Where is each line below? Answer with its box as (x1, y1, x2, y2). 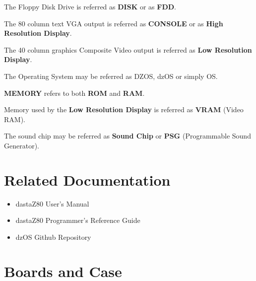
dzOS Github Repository (15, 231, 91, 242)
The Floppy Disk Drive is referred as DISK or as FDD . (4, 1, 177, 11)
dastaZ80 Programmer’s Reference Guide (15, 215, 140, 225)
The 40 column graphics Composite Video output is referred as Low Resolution (4, 44, 252, 55)
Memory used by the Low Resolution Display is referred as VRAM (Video (4, 104, 244, 115)
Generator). (4, 140, 39, 150)
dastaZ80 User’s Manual (15, 198, 89, 209)
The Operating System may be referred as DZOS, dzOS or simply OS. (4, 70, 218, 81)
